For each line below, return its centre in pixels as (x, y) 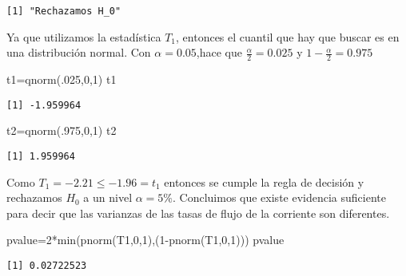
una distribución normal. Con (79, 52)
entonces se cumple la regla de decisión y (264, 181)
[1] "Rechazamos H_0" (64, 11)
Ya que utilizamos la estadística (84, 36)
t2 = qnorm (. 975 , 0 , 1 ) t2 (62, 130)
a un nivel (108, 197)
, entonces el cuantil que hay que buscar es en (288, 36)
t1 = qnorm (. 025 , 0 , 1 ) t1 (62, 79)
